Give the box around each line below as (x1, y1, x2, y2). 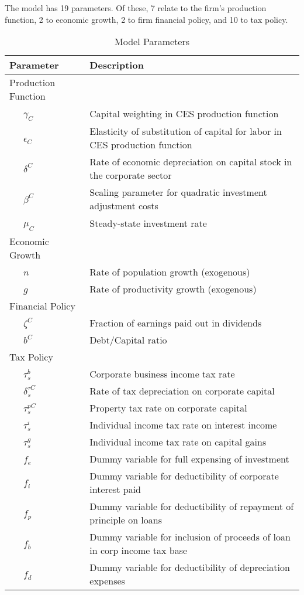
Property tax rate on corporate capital (89, 400, 247, 414)
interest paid (89, 482, 141, 496)
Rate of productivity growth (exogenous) (89, 281, 257, 295)
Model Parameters (115, 35, 189, 49)
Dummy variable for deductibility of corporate (89, 468, 279, 482)
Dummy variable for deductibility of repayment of (89, 499, 294, 513)
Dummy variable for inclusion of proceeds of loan (89, 529, 291, 543)
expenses (89, 573, 125, 587)
